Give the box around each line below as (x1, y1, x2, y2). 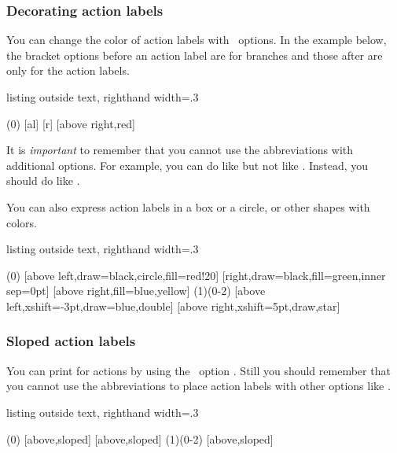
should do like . (6, 172, 80, 189)
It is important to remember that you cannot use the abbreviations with (6, 142, 354, 158)
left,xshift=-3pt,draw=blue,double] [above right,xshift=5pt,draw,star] (6, 297, 340, 314)
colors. (6, 214, 38, 230)
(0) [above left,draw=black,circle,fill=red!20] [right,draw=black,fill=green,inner (6, 267, 386, 283)
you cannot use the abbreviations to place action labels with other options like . (6, 377, 391, 394)
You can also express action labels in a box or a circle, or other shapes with (6, 198, 370, 215)
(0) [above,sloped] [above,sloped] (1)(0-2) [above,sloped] (6, 430, 274, 447)
